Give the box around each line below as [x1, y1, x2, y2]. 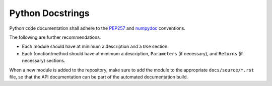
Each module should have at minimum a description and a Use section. [22, 43, 169, 50]
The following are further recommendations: [9, 34, 101, 40]
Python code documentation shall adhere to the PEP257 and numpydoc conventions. [9, 25, 186, 31]
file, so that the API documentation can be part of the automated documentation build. [9, 73, 188, 80]
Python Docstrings [9, 8, 90, 19]
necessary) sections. [22, 58, 65, 64]
